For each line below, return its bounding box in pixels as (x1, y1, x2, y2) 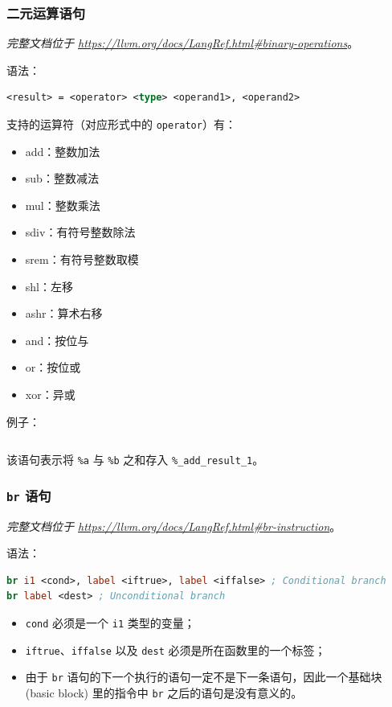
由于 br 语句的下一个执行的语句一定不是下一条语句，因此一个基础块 (25, 668, 382, 685)
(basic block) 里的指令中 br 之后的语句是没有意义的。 (25, 684, 303, 701)
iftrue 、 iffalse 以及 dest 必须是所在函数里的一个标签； (25, 641, 326, 658)
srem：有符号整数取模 (25, 251, 139, 268)
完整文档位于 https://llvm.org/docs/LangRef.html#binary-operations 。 (6, 35, 359, 51)
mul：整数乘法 (25, 196, 100, 213)
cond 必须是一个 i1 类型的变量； (25, 615, 195, 631)
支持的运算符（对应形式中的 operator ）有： (6, 116, 236, 132)
